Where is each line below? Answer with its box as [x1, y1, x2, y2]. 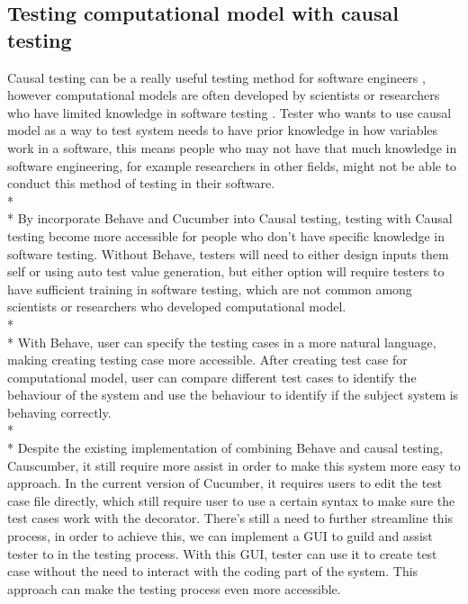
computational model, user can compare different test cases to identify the [7, 367, 417, 386]
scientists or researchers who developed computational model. [7, 297, 346, 316]
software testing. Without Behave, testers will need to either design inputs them [7, 244, 449, 263]
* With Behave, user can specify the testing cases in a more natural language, [7, 332, 436, 351]
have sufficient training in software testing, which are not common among [7, 279, 412, 298]
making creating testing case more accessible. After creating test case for [7, 350, 408, 369]
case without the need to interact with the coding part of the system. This [7, 562, 418, 581]
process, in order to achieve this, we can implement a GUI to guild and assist [7, 527, 433, 545]
